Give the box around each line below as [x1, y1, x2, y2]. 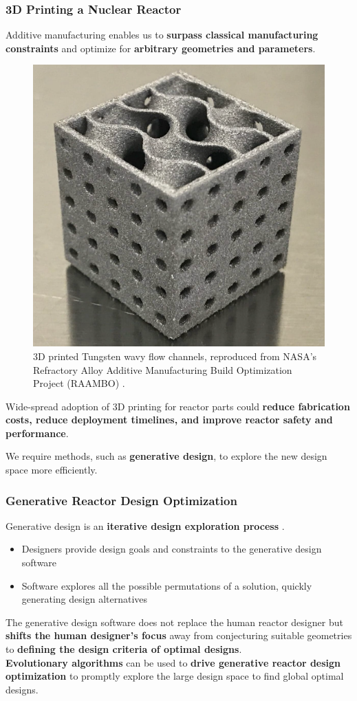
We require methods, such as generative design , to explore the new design [6, 449, 327, 463]
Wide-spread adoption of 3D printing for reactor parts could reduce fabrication [6, 399, 350, 413]
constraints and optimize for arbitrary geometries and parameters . [6, 41, 316, 55]
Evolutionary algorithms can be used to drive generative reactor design [6, 655, 341, 669]
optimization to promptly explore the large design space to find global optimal [6, 669, 344, 683]
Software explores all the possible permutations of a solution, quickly [21, 578, 312, 592]
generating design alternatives [21, 592, 148, 606]
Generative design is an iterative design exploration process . [6, 518, 285, 533]
